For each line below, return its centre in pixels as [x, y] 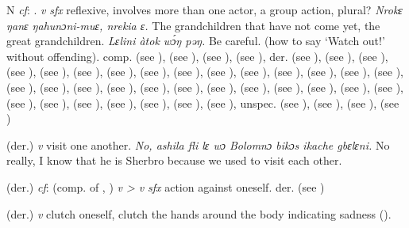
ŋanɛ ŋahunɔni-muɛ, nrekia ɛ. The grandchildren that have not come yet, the [193, 25]
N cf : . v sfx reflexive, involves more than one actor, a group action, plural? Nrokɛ [204, 9]
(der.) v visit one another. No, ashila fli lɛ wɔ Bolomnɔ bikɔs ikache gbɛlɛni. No [198, 144]
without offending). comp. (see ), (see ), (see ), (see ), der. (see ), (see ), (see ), [197, 56]
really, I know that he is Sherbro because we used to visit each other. [174, 160]
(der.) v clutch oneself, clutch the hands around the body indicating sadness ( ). [199, 213]
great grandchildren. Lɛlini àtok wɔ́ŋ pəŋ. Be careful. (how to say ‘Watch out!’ [196, 41]
